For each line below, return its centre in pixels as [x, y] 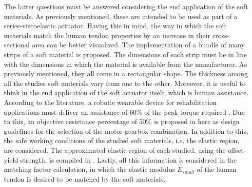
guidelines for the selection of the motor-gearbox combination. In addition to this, [126, 131]
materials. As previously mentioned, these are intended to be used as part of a [121, 16]
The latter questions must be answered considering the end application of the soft [126, 6]
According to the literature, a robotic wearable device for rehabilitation [110, 102]
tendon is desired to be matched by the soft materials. [85, 178]
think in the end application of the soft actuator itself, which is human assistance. [126, 93]
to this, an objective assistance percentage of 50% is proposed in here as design [122, 121]
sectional [17, 45]
